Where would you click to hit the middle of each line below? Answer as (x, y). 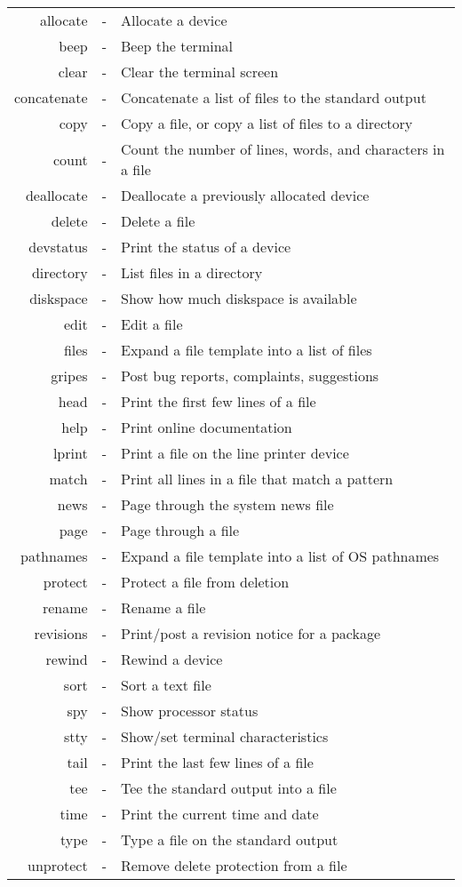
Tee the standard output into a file (228, 788)
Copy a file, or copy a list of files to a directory (267, 123)
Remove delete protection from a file (234, 865)
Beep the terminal (177, 46)
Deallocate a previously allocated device (245, 195)
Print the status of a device (206, 247)
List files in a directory (191, 272)
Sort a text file (166, 685)
